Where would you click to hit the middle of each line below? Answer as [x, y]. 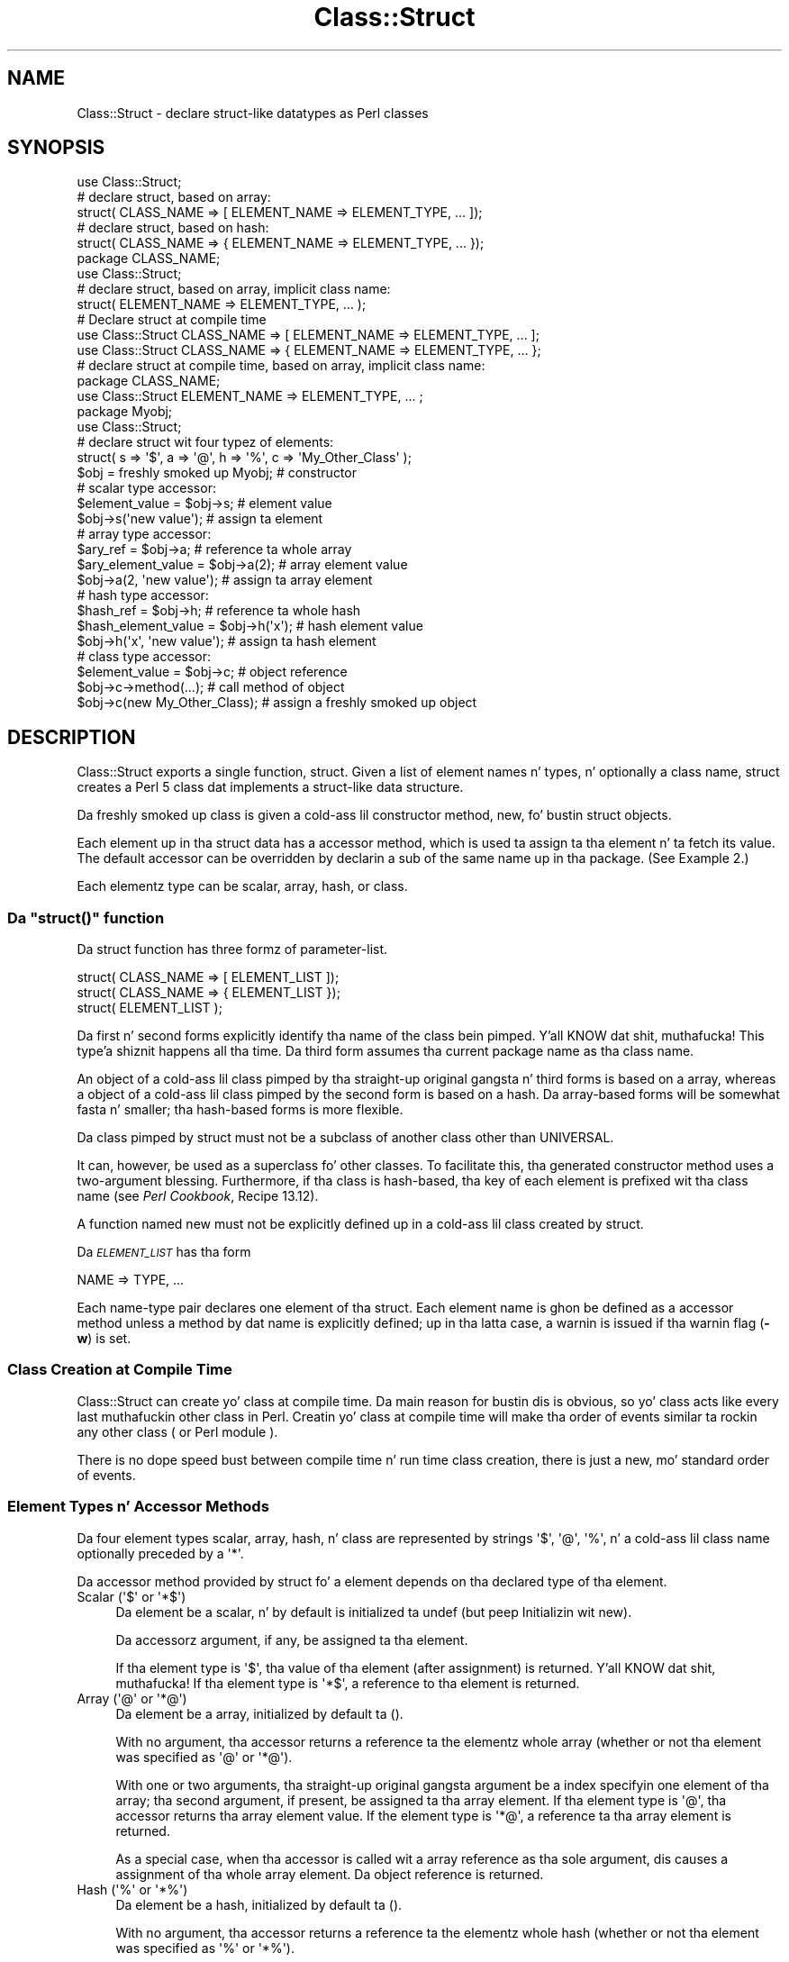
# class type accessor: [144, 657]
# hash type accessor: [143, 595]
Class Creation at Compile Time [120, 1370]
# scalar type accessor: [146, 488]
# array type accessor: [144, 534]
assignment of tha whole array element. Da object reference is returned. [330, 1874]
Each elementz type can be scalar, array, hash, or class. [242, 886]
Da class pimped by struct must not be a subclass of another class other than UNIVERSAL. [345, 1138]
